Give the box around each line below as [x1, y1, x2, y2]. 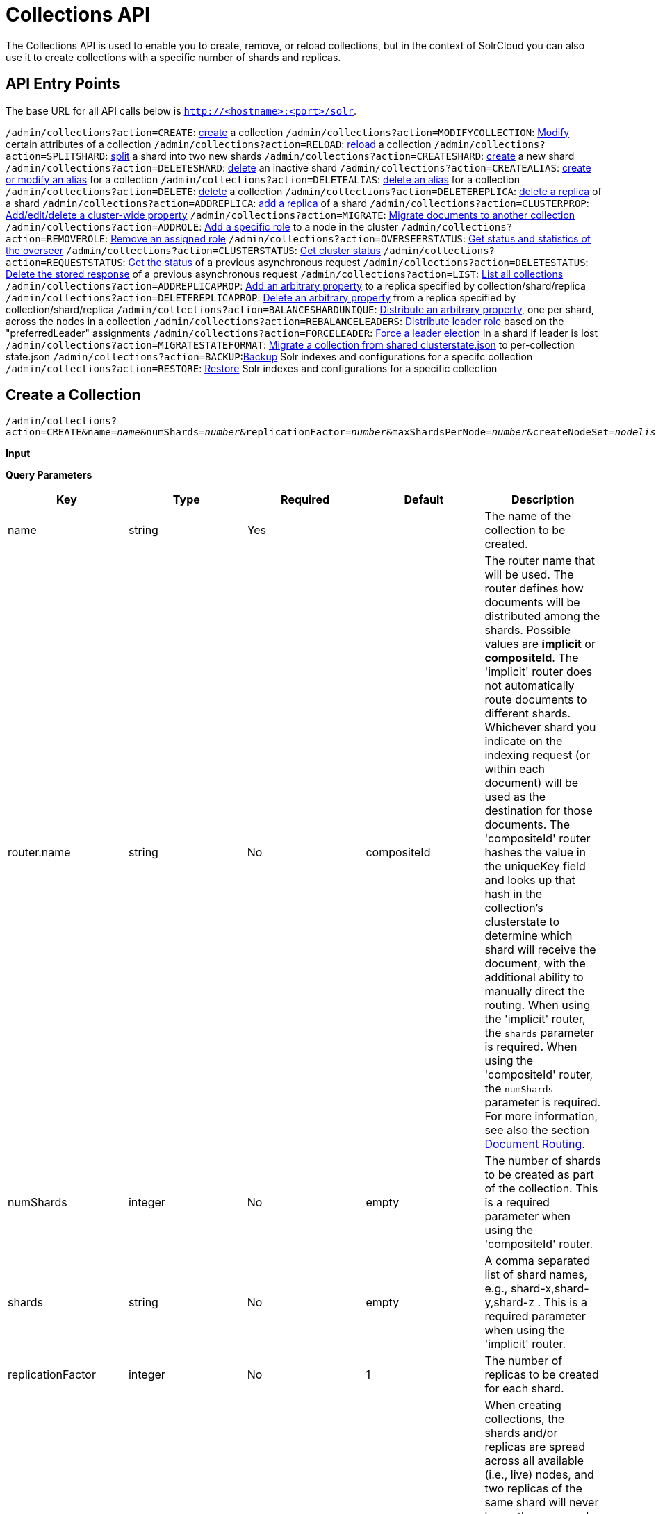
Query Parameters [6, 469, 92, 481]
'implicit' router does [484, 665, 593, 679]
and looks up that [484, 873, 575, 888]
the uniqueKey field [484, 859, 586, 874]
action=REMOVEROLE [6, 233, 106, 244]
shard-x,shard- [510, 1281, 589, 1296]
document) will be [484, 776, 579, 790]
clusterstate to [484, 915, 560, 929]
